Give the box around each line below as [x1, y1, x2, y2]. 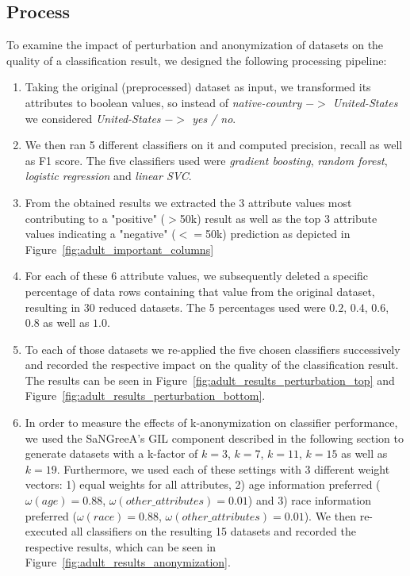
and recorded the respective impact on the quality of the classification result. [25, 356, 399, 373]
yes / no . [192, 109, 236, 126]
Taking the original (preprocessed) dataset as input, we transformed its [25, 79, 371, 95]
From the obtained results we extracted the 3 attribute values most [25, 194, 352, 210]
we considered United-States [25, 109, 161, 126]
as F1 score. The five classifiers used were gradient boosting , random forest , [25, 152, 388, 168]
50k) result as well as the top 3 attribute [179, 209, 377, 226]
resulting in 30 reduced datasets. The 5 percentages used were [25, 298, 326, 315]
